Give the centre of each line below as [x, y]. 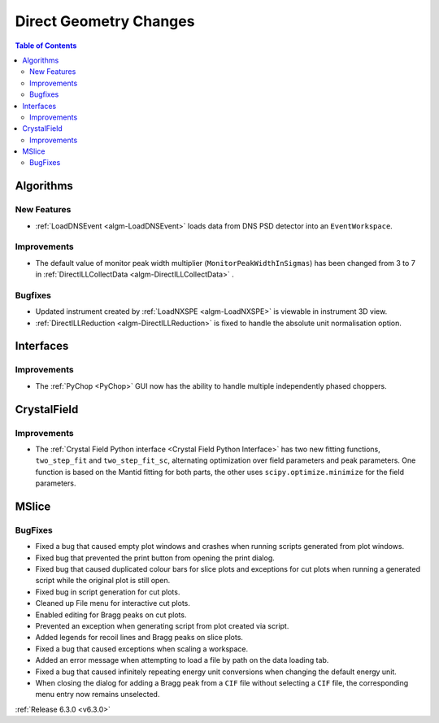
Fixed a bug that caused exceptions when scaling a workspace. [142, 649]
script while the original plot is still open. [103, 581]
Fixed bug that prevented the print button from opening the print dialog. [155, 558]
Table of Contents [46, 46]
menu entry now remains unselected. [98, 695]
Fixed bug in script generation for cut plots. [108, 592]
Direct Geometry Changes [105, 21]
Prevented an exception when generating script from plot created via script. [162, 626]
